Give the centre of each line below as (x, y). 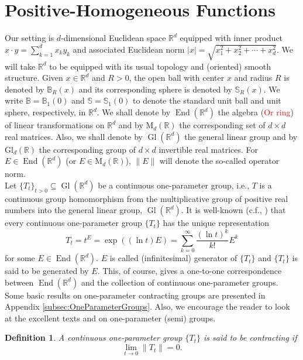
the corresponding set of (222, 125)
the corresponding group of (87, 149)
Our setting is (30, 38)
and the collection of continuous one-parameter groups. (180, 282)
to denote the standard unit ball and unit (207, 100)
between (19, 282)
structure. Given (34, 78)
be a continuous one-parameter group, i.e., (174, 185)
